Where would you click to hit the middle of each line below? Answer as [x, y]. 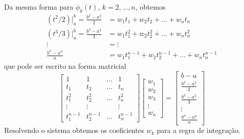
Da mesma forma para [39, 7]
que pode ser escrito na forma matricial [65, 65]
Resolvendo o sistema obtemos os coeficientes [74, 130]
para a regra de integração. [199, 130]
